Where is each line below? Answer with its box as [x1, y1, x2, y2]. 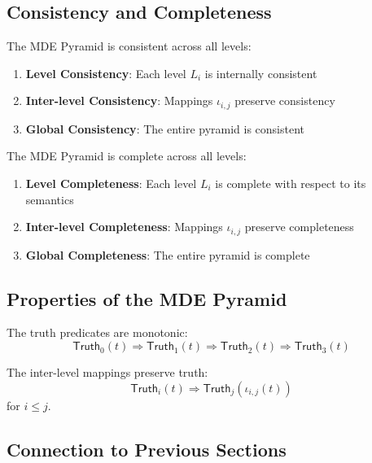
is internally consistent [204, 64, 317, 81]
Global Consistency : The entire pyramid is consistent [25, 120, 305, 137]
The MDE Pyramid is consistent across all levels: [7, 37, 252, 55]
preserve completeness [244, 218, 354, 235]
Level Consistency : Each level [25, 64, 186, 81]
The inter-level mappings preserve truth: [7, 364, 208, 381]
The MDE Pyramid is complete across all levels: [7, 147, 247, 164]
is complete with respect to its [215, 175, 366, 192]
